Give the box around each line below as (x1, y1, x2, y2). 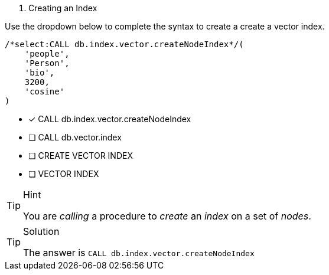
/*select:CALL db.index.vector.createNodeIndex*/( (5, 40, 244, 49)
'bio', (24, 68, 55, 77)
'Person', (24, 58, 70, 68)
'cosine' (24, 87, 65, 96)
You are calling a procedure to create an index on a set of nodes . (23, 210, 311, 222)
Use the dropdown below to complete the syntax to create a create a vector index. (5, 21, 325, 31)
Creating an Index (28, 3, 97, 13)
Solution (23, 225, 60, 237)
